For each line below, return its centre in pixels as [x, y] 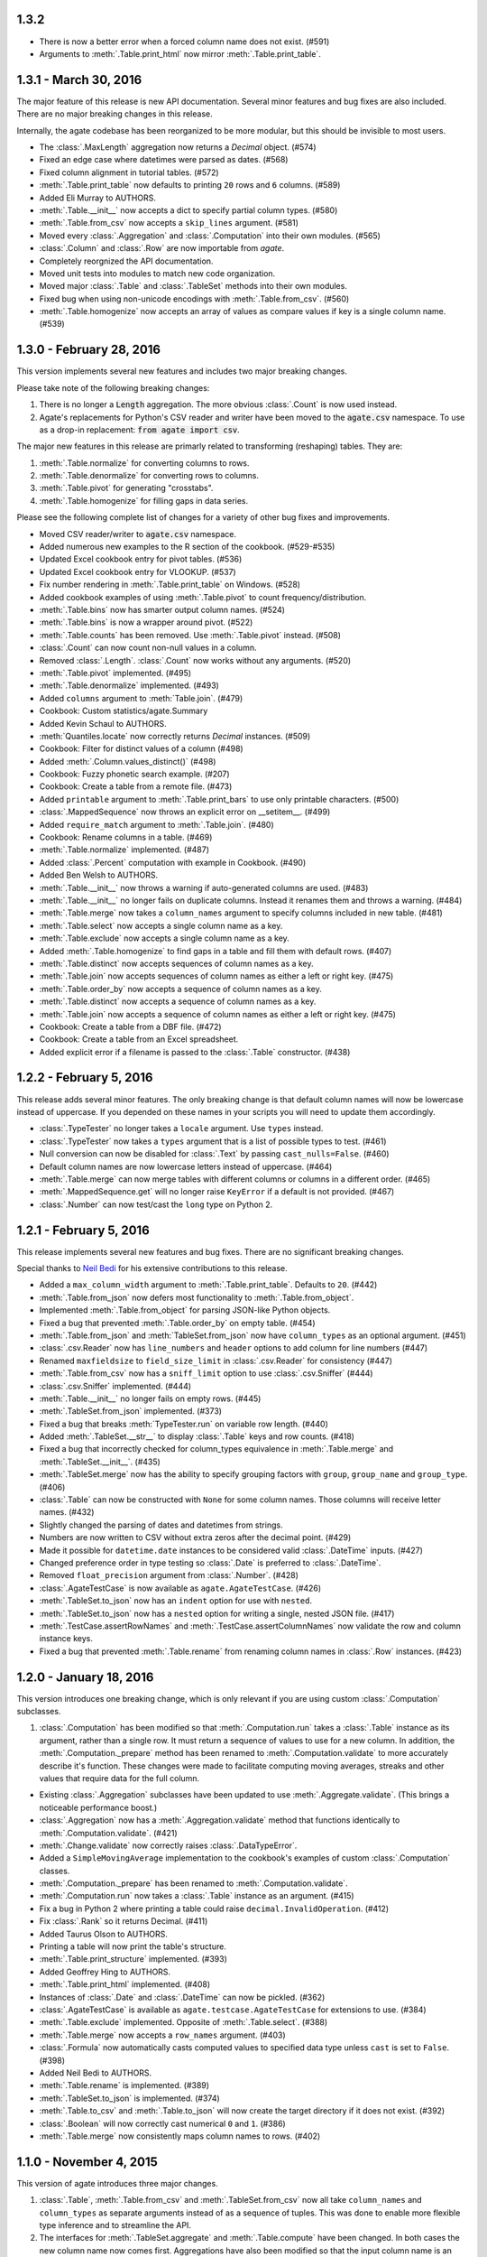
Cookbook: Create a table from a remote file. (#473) [136, 786]
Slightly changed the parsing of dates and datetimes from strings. [161, 1525]
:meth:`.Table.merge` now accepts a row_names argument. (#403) [162, 2035]
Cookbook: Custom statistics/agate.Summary [124, 711]
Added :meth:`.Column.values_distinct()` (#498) [128, 761]
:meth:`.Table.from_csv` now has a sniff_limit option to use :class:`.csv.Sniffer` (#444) [206, 1373]
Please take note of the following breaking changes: [113, 387]
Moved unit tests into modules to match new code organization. [157, 273]
